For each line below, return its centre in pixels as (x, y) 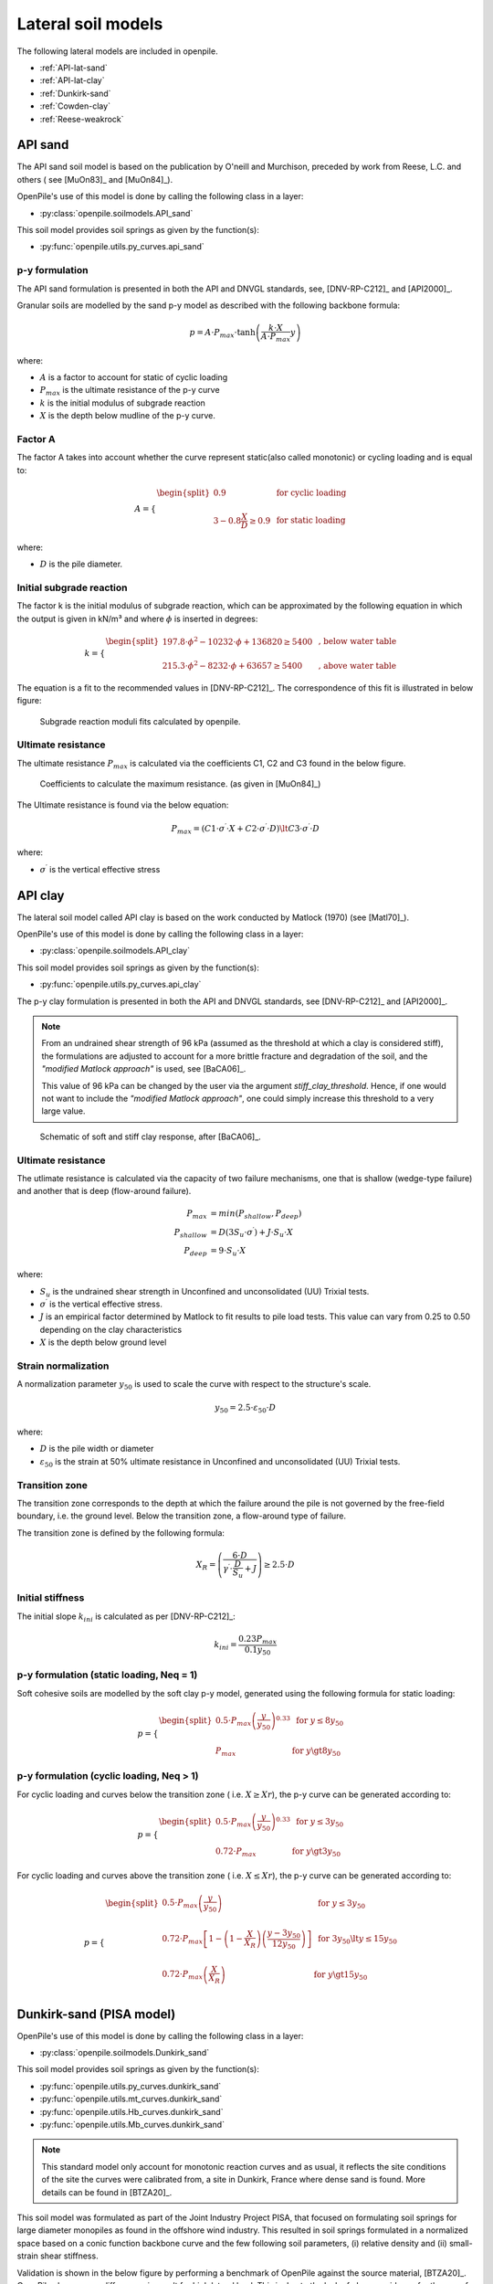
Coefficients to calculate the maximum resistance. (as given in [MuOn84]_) (180, 784)
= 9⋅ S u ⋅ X (228, 1252)
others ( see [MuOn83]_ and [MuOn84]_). (95, 179)
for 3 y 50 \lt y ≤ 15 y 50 (357, 1940)
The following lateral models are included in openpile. (117, 51)
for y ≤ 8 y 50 (320, 1722)
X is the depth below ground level (103, 1342)
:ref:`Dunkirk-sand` (75, 93)
